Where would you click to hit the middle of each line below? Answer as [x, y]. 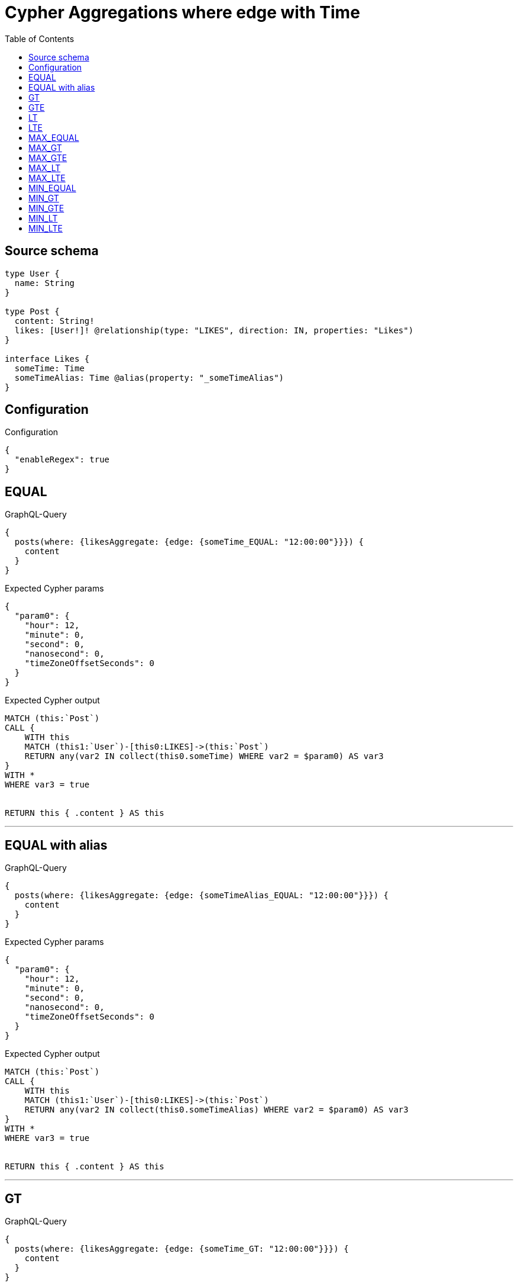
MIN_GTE [46, 208]
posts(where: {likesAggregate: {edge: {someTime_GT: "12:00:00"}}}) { [182, 1248]
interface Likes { [47, 359]
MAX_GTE [48, 157]
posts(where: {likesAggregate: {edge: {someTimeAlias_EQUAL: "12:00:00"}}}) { [202, 896]
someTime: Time [49, 368]
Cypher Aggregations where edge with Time [182, 12]
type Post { [32, 311]
